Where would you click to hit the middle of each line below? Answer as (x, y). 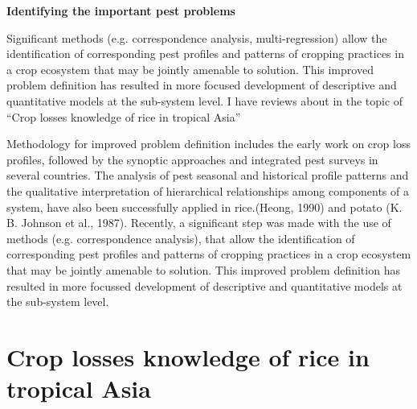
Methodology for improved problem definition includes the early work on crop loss (208, 144)
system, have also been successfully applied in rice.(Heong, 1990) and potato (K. (204, 207)
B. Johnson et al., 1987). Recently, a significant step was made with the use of (199, 223)
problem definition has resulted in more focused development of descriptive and (202, 85)
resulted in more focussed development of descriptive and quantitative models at (204, 285)
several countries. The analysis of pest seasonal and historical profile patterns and (208, 175)
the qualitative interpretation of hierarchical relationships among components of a (208, 190)
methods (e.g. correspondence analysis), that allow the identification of (181, 238)
